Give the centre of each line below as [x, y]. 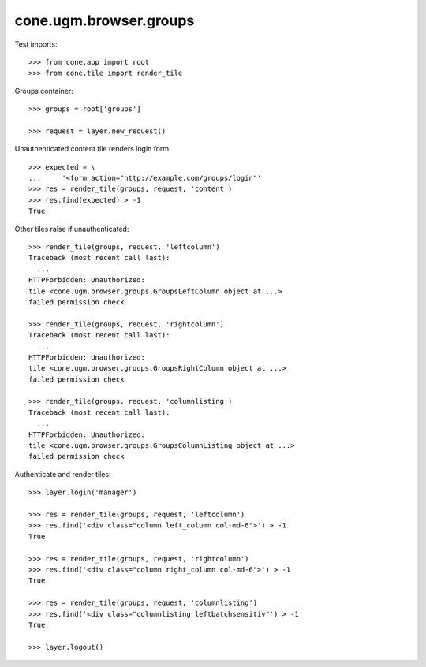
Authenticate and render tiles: [63, 474]
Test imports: [36, 44]
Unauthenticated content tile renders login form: [93, 149]
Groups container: [44, 91]
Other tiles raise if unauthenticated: [72, 229]
